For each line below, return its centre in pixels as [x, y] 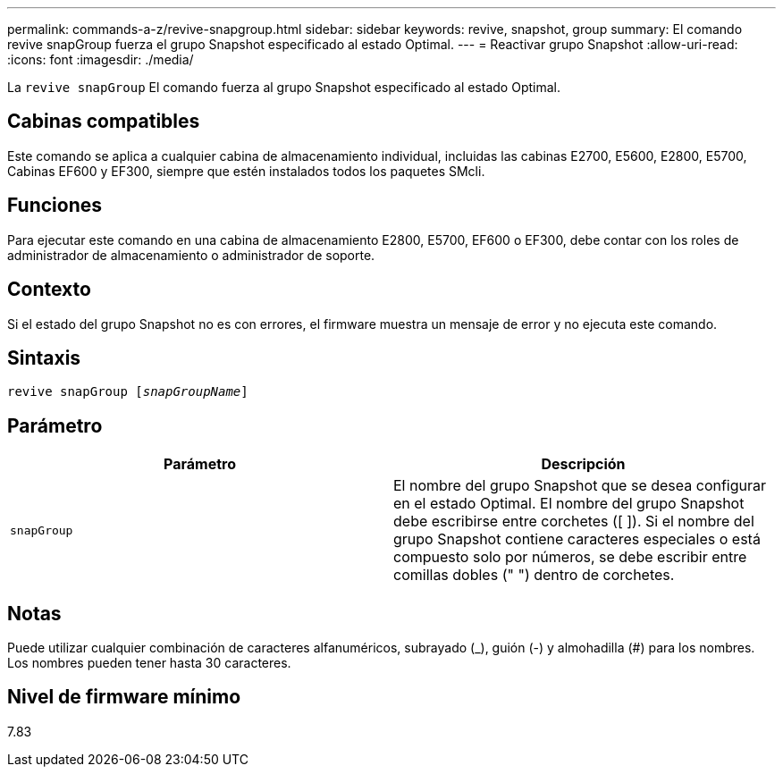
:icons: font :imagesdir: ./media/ [101, 59]
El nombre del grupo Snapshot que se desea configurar [580, 486]
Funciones [55, 206]
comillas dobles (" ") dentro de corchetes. [534, 575]
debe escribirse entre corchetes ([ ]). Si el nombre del [574, 522]
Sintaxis [44, 358]
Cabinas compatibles [104, 122]
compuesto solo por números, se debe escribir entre [570, 557]
